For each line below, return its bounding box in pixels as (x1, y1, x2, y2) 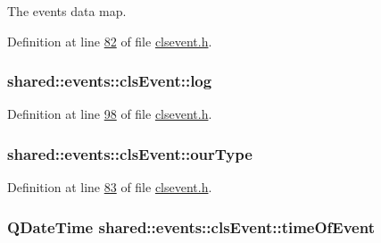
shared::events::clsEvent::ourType (7, 142, 253, 164)
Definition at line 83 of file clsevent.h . (7, 178, 212, 197)
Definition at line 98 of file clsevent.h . (7, 105, 212, 123)
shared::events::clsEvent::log (7, 70, 212, 92)
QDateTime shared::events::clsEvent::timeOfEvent (7, 215, 375, 238)
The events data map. (7, 2, 127, 20)
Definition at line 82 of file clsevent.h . (7, 31, 212, 50)
